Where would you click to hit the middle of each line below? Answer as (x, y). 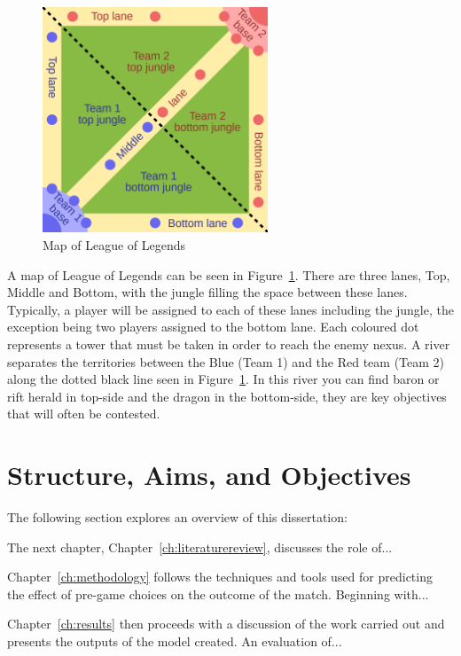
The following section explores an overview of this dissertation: (177, 517)
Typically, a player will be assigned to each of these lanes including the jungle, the (230, 309)
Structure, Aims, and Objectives (209, 475)
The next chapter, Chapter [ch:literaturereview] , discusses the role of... (200, 547)
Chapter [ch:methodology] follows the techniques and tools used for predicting (220, 577)
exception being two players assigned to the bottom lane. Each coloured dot (213, 327)
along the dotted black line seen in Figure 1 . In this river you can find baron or (223, 379)
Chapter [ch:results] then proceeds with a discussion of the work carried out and (226, 624)
